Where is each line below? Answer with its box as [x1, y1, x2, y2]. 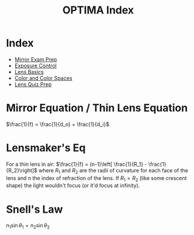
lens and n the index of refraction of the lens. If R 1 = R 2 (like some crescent [6, 174, 187, 183]
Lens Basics [14, 68, 44, 75]
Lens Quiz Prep [14, 80, 52, 88]
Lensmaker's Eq [6, 141, 86, 155]
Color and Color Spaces [14, 74, 72, 81]
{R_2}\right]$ [6, 166, 38, 173]
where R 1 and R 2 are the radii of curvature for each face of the [39, 166, 189, 175]
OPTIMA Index [62, 4, 134, 17]
